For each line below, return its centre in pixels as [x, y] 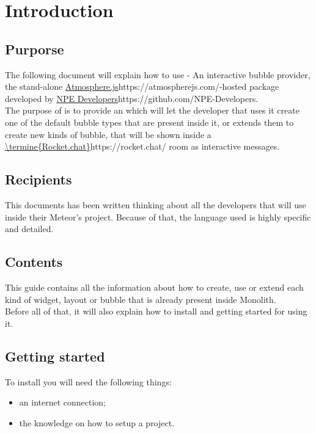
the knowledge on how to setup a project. [97, 422]
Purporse [35, 49]
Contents [34, 262]
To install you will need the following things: [88, 381]
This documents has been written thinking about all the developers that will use [156, 204]
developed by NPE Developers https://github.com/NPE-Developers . [132, 98]
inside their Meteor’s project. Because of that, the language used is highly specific [158, 217]
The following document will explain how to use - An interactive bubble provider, [158, 74]
